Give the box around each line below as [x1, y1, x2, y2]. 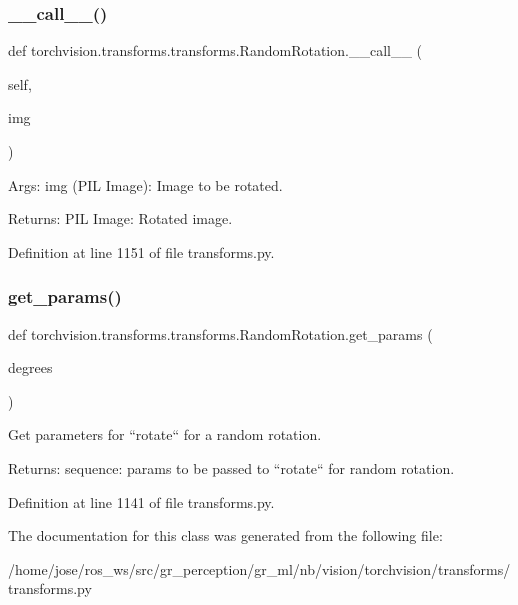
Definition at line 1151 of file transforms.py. [8, 241, 275, 262]
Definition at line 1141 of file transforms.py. [8, 491, 275, 512]
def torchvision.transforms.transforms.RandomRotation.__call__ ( [8, 40, 423, 61]
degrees [8, 357, 53, 378]
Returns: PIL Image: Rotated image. [8, 208, 233, 229]
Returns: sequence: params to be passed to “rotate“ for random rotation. [8, 457, 455, 478]
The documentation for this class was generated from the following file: [8, 525, 443, 546]
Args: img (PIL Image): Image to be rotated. [8, 174, 283, 195]
